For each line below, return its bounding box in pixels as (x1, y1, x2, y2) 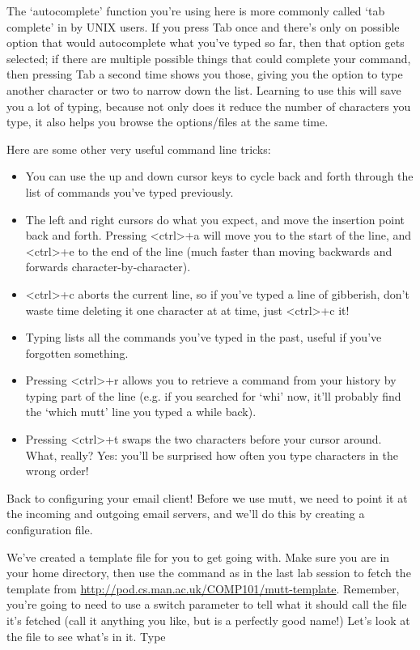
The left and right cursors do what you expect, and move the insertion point (25, 210, 405, 227)
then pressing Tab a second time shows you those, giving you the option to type (6, 66, 403, 83)
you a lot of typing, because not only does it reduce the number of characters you (6, 97, 411, 114)
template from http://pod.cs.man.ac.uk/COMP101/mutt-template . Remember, (6, 580, 400, 597)
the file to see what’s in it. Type (6, 627, 166, 644)
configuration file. (6, 521, 93, 538)
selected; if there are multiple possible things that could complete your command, (6, 49, 411, 66)
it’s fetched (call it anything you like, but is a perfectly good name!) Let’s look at (6, 612, 410, 628)
